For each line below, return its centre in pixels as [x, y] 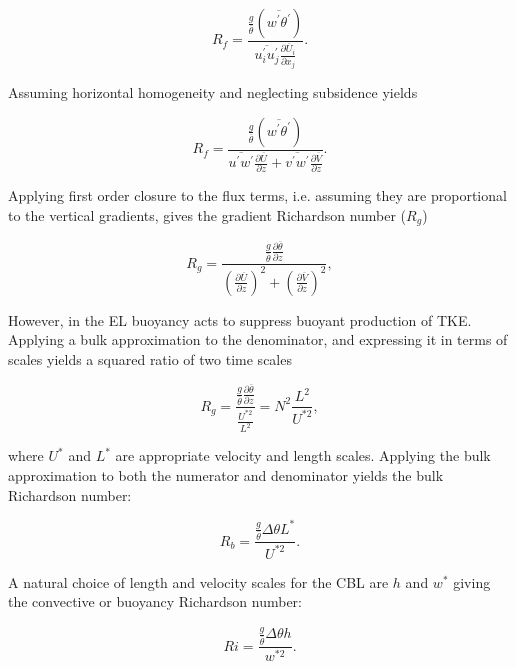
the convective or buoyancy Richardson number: [155, 601]
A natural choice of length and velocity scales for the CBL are [198, 581]
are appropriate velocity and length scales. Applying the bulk [303, 455]
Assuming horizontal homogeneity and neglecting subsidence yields [213, 92]
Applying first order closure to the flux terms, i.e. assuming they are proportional [257, 195]
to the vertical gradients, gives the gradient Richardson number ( [207, 214]
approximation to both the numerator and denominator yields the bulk [226, 474]
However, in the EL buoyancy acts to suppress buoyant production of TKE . [240, 319]
